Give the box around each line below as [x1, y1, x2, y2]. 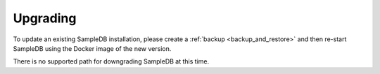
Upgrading [13, 10, 77, 26]
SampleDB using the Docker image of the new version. [13, 44, 172, 52]
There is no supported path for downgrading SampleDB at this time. [13, 57, 210, 66]
